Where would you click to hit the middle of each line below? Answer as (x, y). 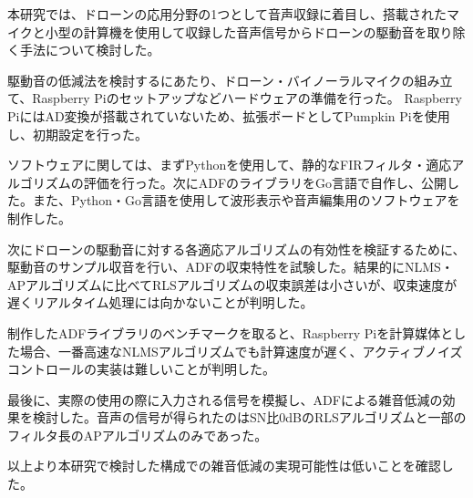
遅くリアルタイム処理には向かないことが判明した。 (160, 302)
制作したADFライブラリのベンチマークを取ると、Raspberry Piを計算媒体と (231, 332)
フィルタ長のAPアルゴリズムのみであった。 (138, 435)
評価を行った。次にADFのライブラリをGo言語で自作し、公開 (265, 182)
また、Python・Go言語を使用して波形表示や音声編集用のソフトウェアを (246, 200)
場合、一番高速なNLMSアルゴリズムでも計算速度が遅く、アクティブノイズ (241, 351)
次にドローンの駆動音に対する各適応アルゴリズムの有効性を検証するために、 (236, 249)
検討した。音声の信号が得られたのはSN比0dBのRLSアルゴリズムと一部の (249, 417)
